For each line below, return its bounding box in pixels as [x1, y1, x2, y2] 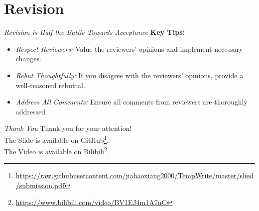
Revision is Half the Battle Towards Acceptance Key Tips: [4, 27, 185, 37]
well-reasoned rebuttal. [15, 80, 85, 90]
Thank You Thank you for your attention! [4, 123, 132, 133]
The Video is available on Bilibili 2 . [4, 145, 109, 156]
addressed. [15, 106, 47, 116]
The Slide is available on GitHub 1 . [4, 133, 109, 145]
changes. [15, 53, 41, 64]
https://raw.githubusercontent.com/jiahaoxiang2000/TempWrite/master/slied [15, 170, 254, 181]
